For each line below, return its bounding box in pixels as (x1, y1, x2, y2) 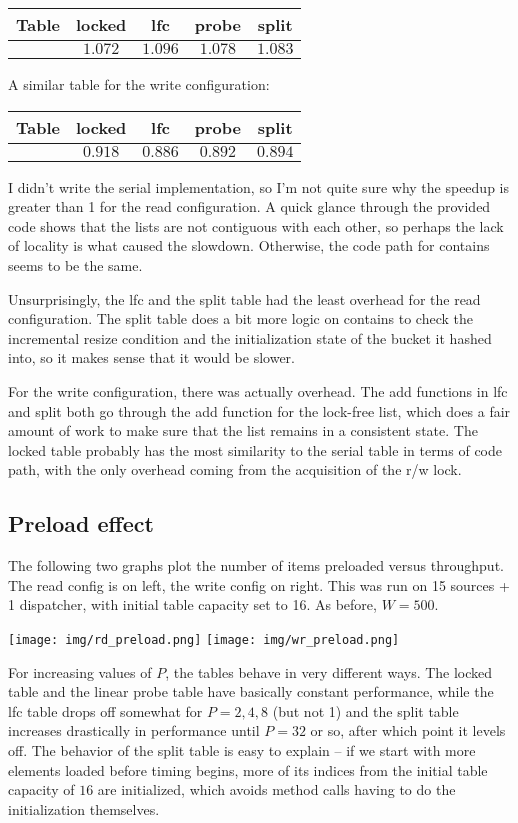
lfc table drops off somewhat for (8, 700, 203, 721)
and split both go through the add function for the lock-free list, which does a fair (8, 400, 511, 421)
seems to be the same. (8, 254, 143, 275)
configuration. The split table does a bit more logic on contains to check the (8, 308, 474, 329)
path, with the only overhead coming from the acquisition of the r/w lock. (8, 459, 462, 480)
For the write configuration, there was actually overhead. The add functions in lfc (8, 380, 508, 401)
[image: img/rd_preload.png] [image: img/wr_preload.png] (8, 632, 400, 647)
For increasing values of (8, 661, 152, 682)
